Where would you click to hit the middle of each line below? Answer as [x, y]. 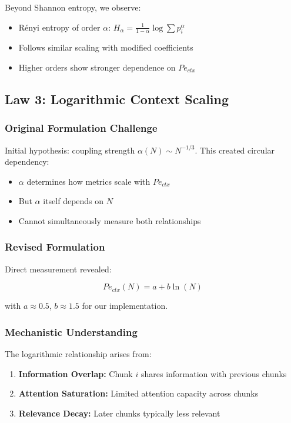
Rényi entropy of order [59, 27]
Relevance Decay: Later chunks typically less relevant [119, 413]
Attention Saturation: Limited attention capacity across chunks [138, 393]
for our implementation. [125, 306]
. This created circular [235, 150]
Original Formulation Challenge [81, 128]
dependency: [27, 161]
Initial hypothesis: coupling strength [70, 150]
